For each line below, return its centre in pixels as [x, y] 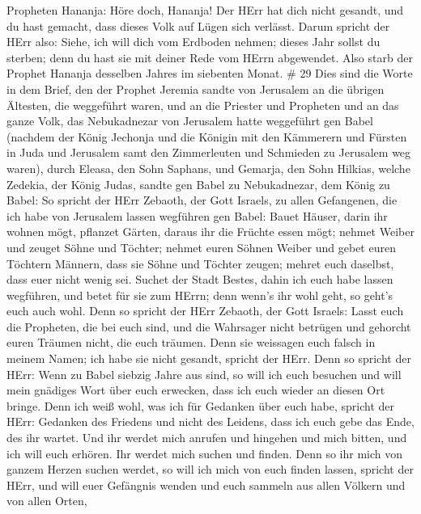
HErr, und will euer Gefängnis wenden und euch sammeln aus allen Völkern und [206, 485]
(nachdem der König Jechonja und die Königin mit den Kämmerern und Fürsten [207, 136]
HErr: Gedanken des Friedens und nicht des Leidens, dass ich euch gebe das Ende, [210, 421]
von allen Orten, [47, 501]
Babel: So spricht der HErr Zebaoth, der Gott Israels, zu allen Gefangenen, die [202, 200]
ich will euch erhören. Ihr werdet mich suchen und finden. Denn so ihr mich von [204, 453]
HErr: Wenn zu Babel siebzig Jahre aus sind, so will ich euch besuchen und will [204, 374]
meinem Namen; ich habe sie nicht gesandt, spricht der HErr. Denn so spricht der [209, 358]
